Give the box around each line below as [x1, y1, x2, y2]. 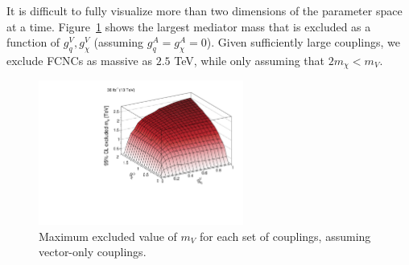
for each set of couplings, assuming [200, 227, 371, 244]
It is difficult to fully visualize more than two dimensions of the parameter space [6, 2, 403, 18]
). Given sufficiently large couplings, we [206, 34, 400, 51]
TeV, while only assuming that [174, 51, 325, 68]
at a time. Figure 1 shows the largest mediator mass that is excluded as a [6, 18, 371, 35]
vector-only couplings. [39, 243, 147, 260]
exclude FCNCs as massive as [6, 51, 152, 68]
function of [6, 34, 60, 51]
